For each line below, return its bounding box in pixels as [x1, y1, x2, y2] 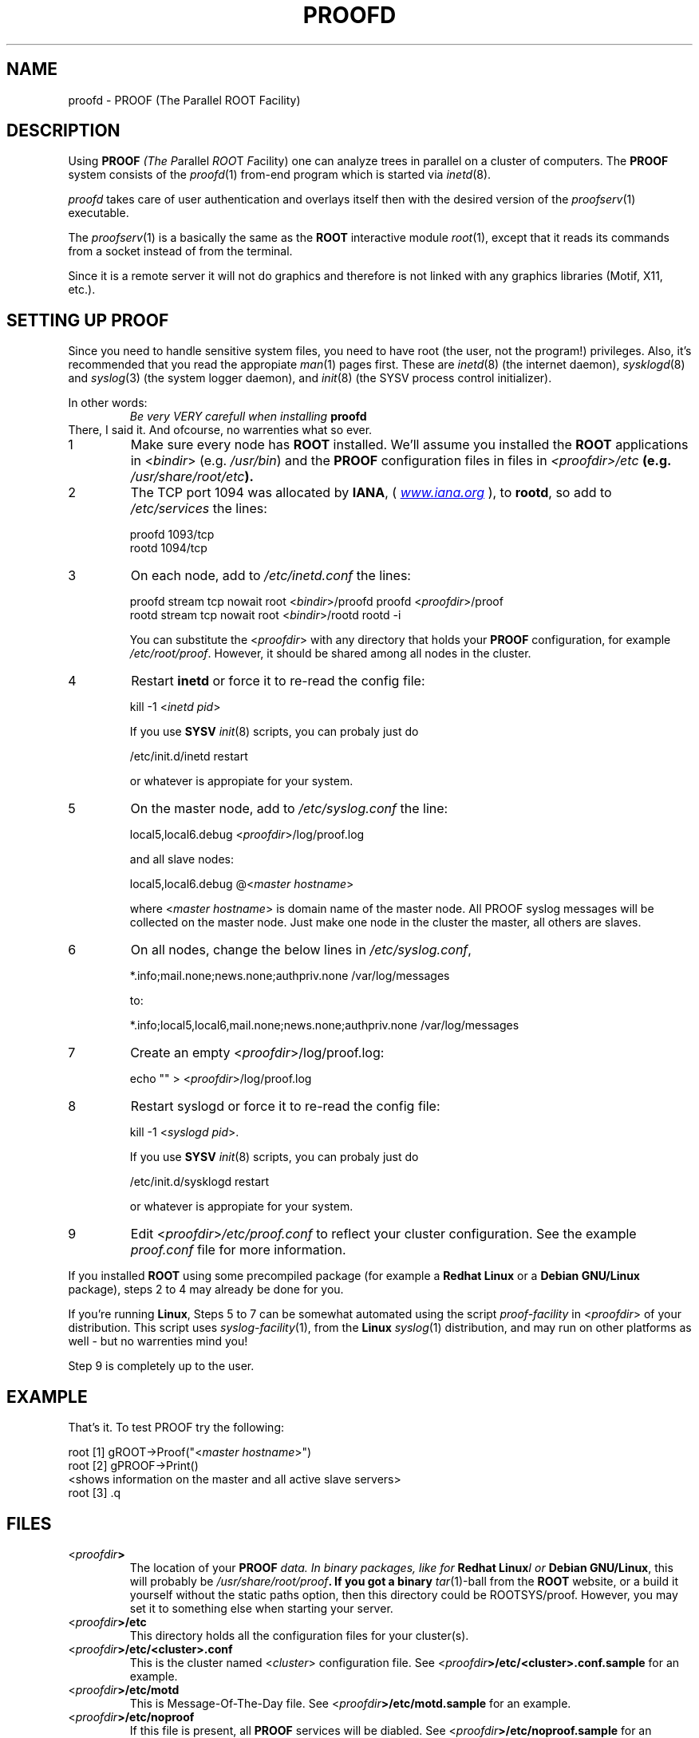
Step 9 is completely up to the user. [68, 1359, 255, 1373]
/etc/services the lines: [130, 500, 267, 517]
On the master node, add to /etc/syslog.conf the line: [130, 800, 448, 817]
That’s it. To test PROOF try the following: [68, 1420, 285, 1435]
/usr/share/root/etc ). [130, 468, 254, 485]
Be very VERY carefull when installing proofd [129, 409, 367, 424]
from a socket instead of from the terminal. [68, 244, 293, 259]
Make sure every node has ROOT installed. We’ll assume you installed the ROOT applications [130, 436, 689, 453]
